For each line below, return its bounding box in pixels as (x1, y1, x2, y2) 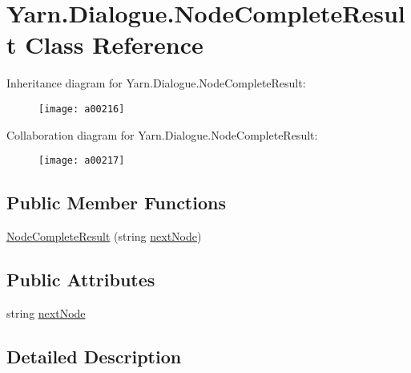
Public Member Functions (6, 190, 226, 215)
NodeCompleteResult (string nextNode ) (6, 228, 202, 245)
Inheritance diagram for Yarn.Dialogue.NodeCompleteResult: (6, 75, 306, 91)
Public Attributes (6, 267, 155, 291)
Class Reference (25, 28, 203, 61)
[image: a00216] (38, 103, 125, 115)
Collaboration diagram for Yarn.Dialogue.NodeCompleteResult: (6, 126, 318, 143)
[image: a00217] (38, 155, 125, 167)
